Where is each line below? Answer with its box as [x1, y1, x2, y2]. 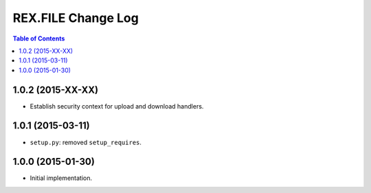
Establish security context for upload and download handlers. [30, 102, 204, 110]
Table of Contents [12, 34, 65, 43]
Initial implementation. [30, 174, 93, 182]
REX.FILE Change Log [12, 10, 139, 25]
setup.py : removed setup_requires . [30, 138, 142, 146]
